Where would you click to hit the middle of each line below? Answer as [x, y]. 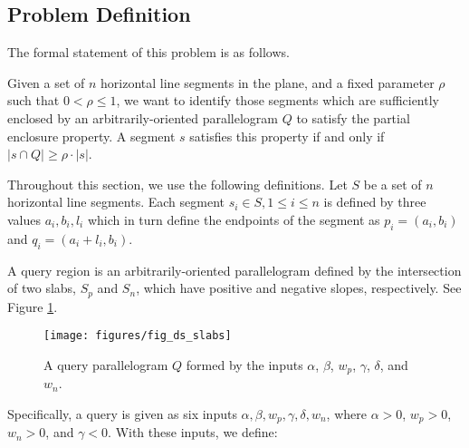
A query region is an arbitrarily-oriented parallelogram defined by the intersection [234, 270]
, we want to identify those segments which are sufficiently [278, 100]
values [24, 219]
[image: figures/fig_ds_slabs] [138, 336]
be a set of [392, 184]
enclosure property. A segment [91, 136]
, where [346, 413]
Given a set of [46, 82]
